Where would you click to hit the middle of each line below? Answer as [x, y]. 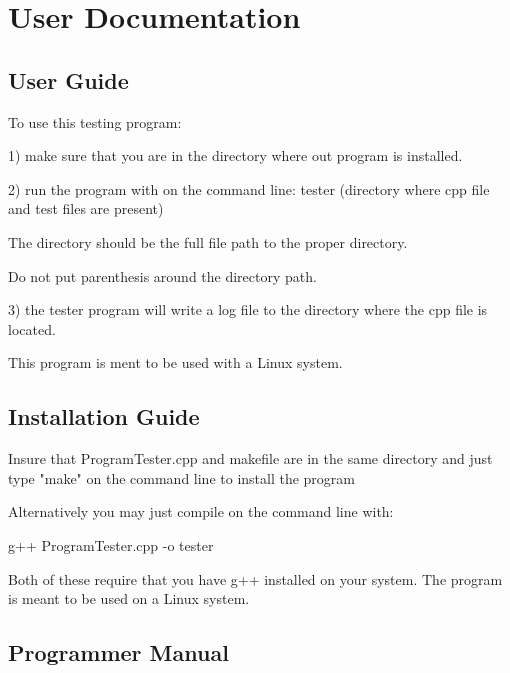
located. [32, 328]
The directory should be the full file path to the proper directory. [208, 241]
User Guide [68, 79]
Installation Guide [104, 416]
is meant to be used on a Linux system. [129, 598]
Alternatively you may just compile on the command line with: [201, 511]
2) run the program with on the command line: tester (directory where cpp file [249, 188]
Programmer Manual [118, 652]
